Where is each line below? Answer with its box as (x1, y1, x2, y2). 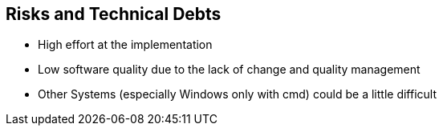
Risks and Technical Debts (6, 4, 221, 24)
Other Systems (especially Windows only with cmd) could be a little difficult (38, 87, 437, 102)
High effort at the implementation (38, 38, 213, 52)
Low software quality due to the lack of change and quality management (38, 62, 421, 77)
